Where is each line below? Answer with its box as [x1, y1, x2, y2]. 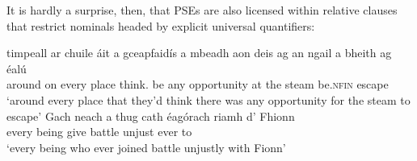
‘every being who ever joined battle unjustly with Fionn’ [6, 138, 286, 155]
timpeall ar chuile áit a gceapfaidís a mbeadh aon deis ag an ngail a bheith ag [6, 44, 392, 61]
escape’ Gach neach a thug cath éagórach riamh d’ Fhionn [6, 107, 295, 124]
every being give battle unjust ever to [6, 123, 192, 140]
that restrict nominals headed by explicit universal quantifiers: [6, 17, 315, 34]
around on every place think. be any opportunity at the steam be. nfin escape [6, 76, 389, 93]
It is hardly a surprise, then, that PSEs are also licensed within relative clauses [6, 2, 398, 18]
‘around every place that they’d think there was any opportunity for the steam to [6, 91, 411, 108]
